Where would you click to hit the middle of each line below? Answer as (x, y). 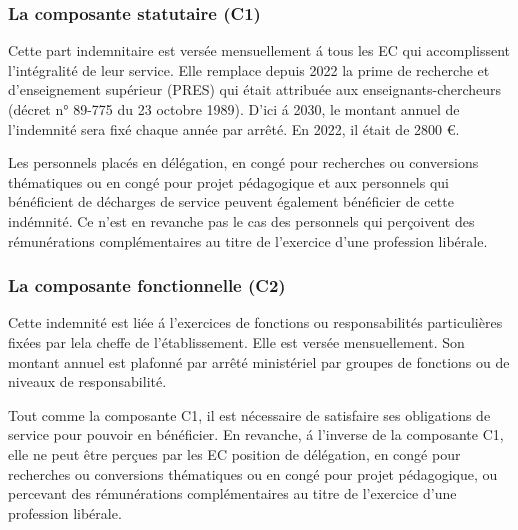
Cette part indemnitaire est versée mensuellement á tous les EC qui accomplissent (259, 50)
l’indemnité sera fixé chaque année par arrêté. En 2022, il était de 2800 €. (234, 128)
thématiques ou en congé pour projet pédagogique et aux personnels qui (228, 181)
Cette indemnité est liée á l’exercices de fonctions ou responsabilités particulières (255, 322)
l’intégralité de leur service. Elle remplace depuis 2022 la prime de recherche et (249, 69)
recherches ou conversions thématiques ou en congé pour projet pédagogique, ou (253, 473)
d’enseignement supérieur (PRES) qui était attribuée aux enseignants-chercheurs (255, 89)
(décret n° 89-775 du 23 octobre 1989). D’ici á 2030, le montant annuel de (234, 109)
